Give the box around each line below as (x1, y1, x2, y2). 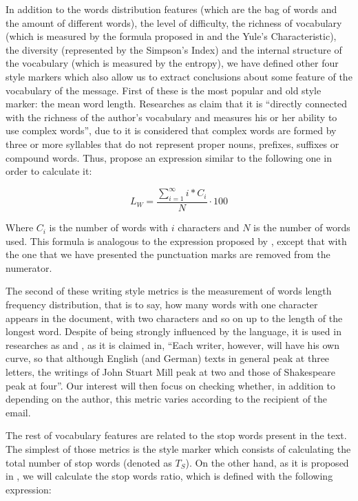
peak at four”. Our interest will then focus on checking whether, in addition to (6, 378, 336, 392)
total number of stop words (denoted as (6, 455, 172, 469)
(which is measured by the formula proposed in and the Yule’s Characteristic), (6, 29, 337, 43)
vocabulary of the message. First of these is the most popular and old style (6, 83, 322, 97)
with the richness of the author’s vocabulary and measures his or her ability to (6, 109, 337, 124)
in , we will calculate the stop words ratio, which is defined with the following (6, 469, 333, 483)
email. (6, 405, 31, 419)
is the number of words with (49, 220, 169, 235)
